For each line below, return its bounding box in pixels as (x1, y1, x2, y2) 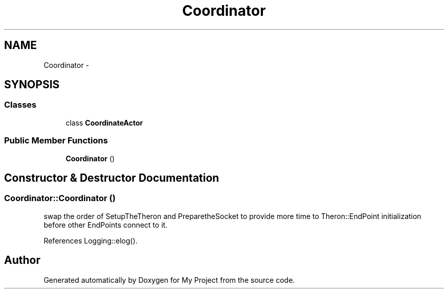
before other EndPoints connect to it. (43, 220, 168, 229)
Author (4, 254, 40, 267)
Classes (4, 100, 37, 110)
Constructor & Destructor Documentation (4, 171, 219, 184)
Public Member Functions (4, 135, 108, 146)
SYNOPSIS (4, 78, 60, 91)
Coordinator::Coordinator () (4, 193, 116, 204)
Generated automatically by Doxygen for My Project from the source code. (43, 275, 295, 284)
